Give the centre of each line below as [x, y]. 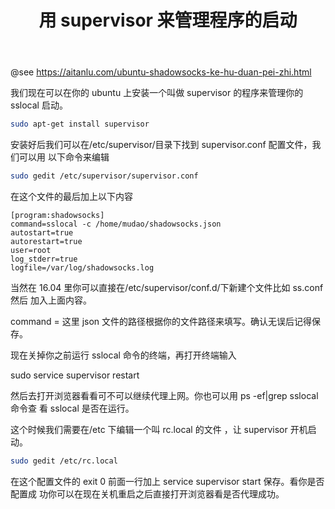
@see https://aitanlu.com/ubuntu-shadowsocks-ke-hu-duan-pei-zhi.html [161, 72]
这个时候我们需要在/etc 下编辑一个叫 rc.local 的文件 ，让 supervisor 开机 [159, 429]
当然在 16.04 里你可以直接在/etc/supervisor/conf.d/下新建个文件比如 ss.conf [167, 287]
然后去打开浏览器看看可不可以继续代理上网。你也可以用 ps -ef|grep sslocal [164, 395]
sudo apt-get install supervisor [80, 124]
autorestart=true [46, 241]
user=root [31, 250]
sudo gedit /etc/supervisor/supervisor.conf [104, 176]
